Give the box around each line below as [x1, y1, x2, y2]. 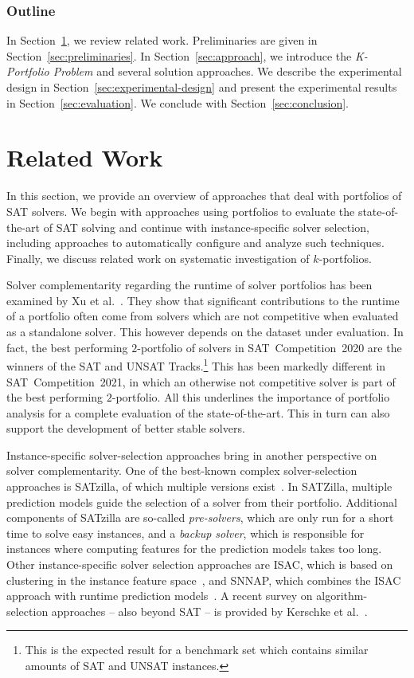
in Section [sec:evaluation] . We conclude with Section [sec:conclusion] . [6, 94, 350, 111]
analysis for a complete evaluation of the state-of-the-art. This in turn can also [6, 404, 390, 421]
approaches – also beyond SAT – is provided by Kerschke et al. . [51, 602, 368, 619]
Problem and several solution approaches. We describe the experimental [53, 63, 402, 80]
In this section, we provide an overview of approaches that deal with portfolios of [6, 187, 402, 204]
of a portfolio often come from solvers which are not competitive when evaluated [6, 308, 399, 324]
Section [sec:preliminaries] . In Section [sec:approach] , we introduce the [6, 47, 352, 64]
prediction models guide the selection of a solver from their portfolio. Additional [6, 493, 397, 510]
